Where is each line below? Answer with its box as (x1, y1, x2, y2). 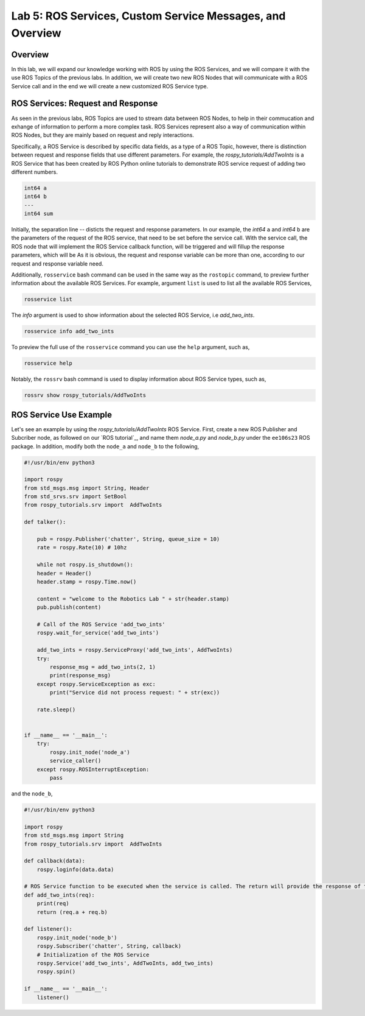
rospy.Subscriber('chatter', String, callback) (36, 943, 182, 950)
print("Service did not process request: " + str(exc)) (49, 689, 220, 696)
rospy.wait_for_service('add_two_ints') (36, 629, 159, 637)
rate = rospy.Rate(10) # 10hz (36, 544, 127, 551)
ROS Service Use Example (11, 409, 113, 420)
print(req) (36, 900, 69, 907)
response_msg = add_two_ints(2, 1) (49, 663, 156, 670)
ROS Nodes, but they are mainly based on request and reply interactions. (11, 132, 195, 139)
